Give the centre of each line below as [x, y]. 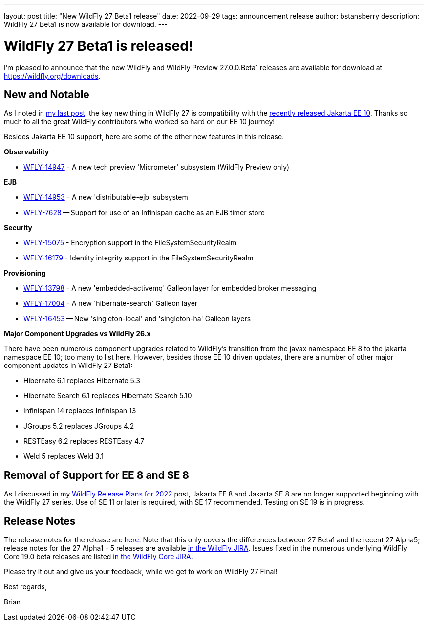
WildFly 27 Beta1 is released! [99, 46]
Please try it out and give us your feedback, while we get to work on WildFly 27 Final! [141, 572]
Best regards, [25, 587]
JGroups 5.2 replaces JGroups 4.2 [79, 426]
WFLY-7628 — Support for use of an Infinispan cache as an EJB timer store [144, 213]
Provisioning [25, 273]
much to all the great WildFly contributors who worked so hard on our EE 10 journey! [139, 122]
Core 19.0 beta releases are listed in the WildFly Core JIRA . [98, 557]
